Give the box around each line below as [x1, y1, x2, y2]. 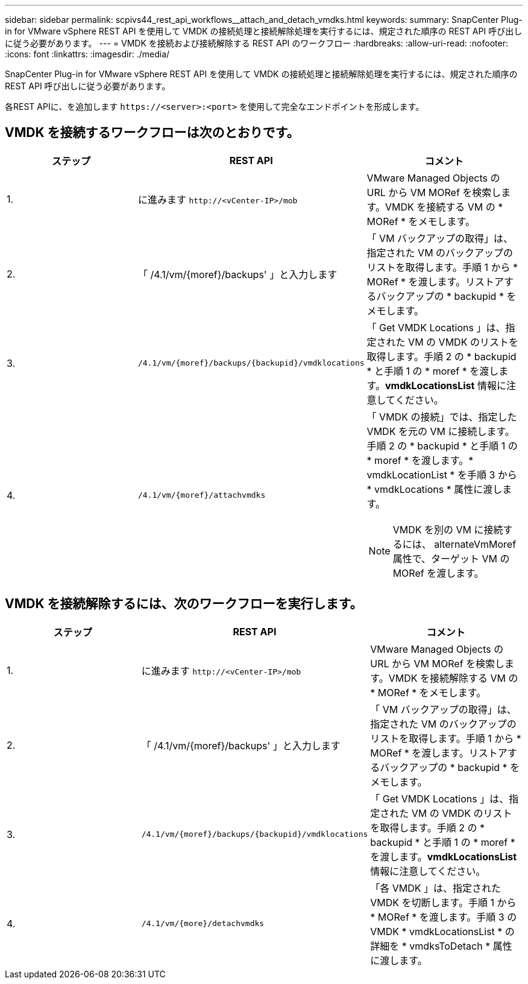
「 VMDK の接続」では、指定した [366, 410, 517, 423]
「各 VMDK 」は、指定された [370, 881, 501, 894]
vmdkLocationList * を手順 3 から [366, 468, 517, 481]
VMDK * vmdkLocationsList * [370, 925, 503, 938]
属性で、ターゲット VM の [392, 552, 510, 565]
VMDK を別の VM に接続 [392, 523, 503, 536]
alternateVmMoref [434, 538, 517, 550]
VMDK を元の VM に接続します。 [366, 425, 515, 437]
